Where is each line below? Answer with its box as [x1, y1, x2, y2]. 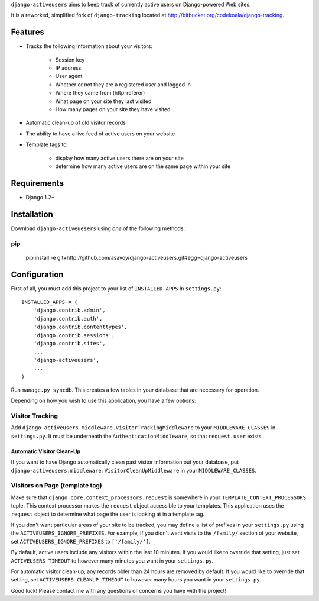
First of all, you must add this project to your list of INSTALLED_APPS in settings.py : [11, 285, 222, 292]
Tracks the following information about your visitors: [25, 43, 153, 50]
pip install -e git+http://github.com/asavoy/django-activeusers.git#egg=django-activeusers [25, 254, 248, 261]
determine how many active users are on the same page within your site [55, 163, 231, 170]
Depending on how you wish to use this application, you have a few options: [11, 397, 196, 405]
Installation [11, 209, 53, 219]
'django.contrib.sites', [33, 340, 106, 347]
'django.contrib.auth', [33, 315, 103, 322]
